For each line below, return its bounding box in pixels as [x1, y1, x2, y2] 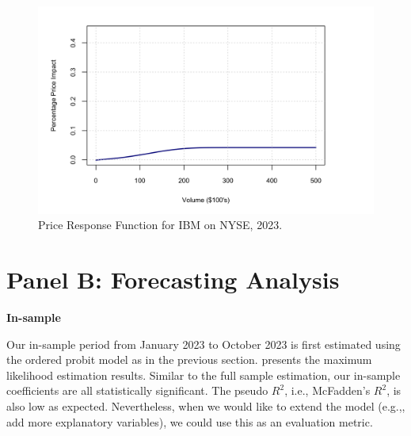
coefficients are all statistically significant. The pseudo [6, 382, 268, 399]
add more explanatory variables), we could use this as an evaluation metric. [6, 413, 373, 430]
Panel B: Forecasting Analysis [6, 263, 340, 296]
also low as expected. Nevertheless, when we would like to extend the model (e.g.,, [6, 397, 405, 414]
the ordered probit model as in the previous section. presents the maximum [6, 351, 372, 368]
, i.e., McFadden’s [284, 382, 371, 399]
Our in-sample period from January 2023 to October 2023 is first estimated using [6, 335, 401, 352]
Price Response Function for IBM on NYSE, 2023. [38, 216, 283, 233]
